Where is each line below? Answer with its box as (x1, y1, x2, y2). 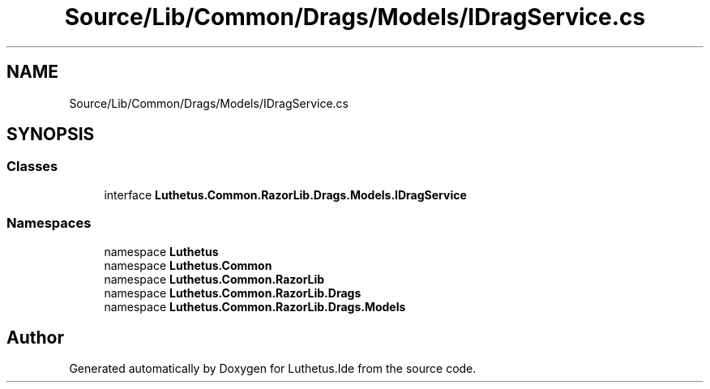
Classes (6, 158, 58, 175)
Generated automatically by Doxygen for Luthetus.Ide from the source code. (69, 361, 477, 376)
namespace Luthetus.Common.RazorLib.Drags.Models (104, 299, 406, 314)
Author (6, 327, 64, 348)
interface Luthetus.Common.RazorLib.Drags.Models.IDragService (104, 187, 467, 202)
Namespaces (6, 215, 92, 232)
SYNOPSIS (6, 124, 95, 145)
